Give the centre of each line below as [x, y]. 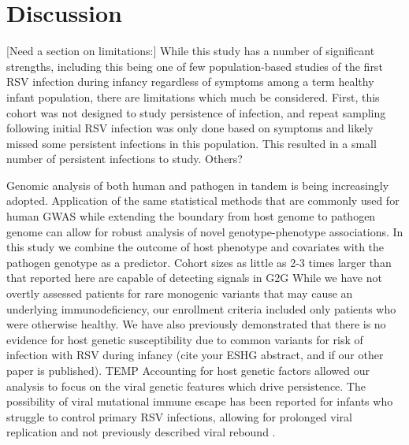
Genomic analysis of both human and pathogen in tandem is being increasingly [198, 185]
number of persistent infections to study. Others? [125, 159]
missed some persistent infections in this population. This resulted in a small [191, 143]
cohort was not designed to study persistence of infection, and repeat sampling [196, 112]
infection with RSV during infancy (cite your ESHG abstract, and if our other [195, 355]
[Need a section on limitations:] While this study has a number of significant [191, 51]
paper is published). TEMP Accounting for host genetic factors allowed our [188, 370]
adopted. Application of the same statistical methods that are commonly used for [203, 200]
